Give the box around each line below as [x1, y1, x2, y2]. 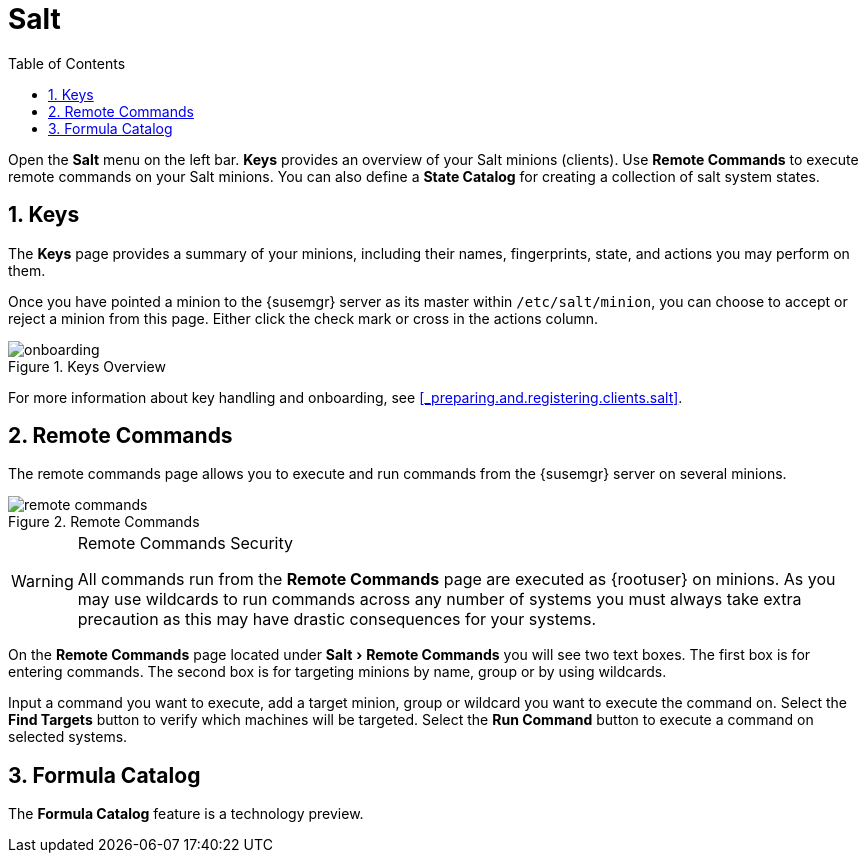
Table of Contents [8, 54, 126, 72]
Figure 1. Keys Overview [8, 357, 166, 375]
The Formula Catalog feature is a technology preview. [8, 805, 364, 823]
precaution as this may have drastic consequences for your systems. [77, 609, 597, 630]
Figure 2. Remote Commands [8, 513, 200, 531]
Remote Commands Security [77, 533, 293, 554]
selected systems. [8, 728, 128, 746]
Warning [11, 571, 74, 592]
